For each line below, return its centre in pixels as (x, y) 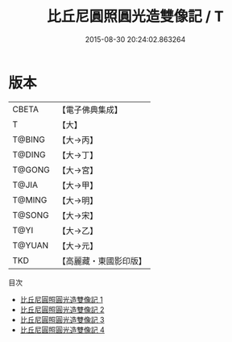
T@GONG (31, 169)
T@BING (29, 140)
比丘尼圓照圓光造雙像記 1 (61, 299)
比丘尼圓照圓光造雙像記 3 (62, 319)
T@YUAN (31, 245)
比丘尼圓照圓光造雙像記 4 (62, 329)
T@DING (29, 154)
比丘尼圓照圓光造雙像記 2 (62, 309)
